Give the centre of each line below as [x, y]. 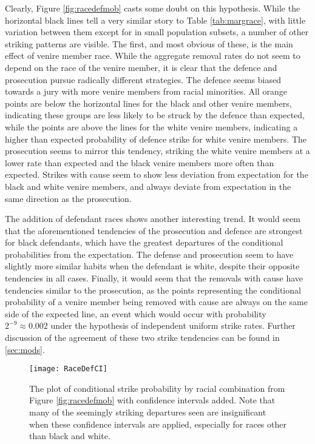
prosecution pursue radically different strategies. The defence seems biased [143, 79]
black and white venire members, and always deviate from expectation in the [148, 186]
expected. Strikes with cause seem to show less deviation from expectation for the [157, 174]
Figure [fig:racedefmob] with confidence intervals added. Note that [152, 400]
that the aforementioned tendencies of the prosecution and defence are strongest [154, 230]
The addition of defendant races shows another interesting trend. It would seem [153, 219]
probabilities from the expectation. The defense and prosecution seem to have [149, 254]
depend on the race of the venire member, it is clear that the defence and [141, 67]
